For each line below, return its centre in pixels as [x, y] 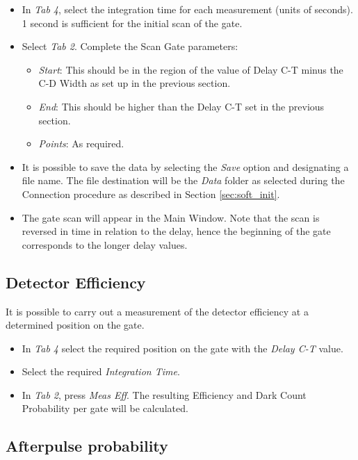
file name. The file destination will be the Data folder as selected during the [183, 180]
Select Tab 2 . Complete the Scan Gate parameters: [130, 46]
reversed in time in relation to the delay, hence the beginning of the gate [176, 231]
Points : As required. [81, 143]
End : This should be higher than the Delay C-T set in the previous [181, 106]
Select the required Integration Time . [101, 371]
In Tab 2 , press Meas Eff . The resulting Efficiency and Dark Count [164, 394]
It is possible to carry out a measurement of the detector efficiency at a [157, 311]
